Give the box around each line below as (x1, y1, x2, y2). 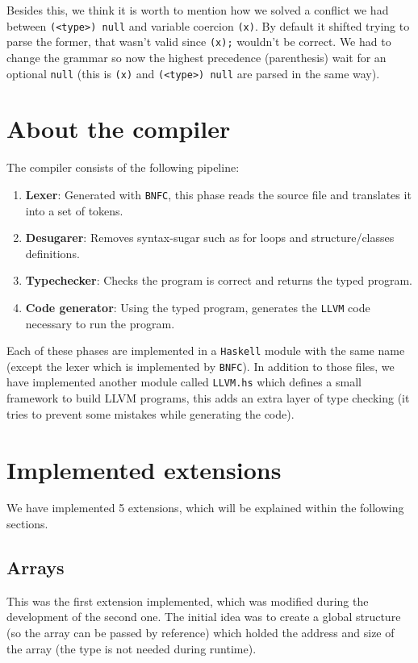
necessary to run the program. (25, 315, 175, 331)
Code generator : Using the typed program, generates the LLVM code (25, 298, 370, 315)
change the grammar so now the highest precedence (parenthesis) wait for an (6, 48, 387, 65)
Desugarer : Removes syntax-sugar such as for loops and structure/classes (25, 229, 395, 246)
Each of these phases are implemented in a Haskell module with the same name (6, 342, 405, 359)
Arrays (6, 555, 65, 580)
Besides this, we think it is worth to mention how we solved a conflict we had (6, 2, 389, 18)
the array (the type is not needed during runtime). (6, 640, 257, 657)
